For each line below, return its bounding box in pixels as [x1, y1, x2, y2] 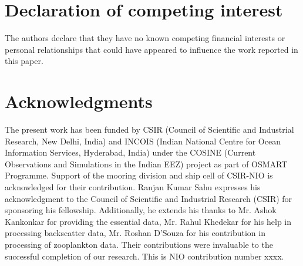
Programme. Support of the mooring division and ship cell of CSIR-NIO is [5, 169, 273, 181]
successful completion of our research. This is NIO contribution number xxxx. [5, 250, 284, 262]
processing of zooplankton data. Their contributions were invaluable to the [5, 238, 273, 250]
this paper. [5, 55, 43, 67]
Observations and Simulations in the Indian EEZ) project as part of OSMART [5, 157, 288, 170]
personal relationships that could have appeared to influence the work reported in [5, 43, 298, 55]
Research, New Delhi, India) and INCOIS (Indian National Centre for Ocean [5, 134, 281, 147]
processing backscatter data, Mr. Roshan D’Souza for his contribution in [5, 227, 265, 239]
